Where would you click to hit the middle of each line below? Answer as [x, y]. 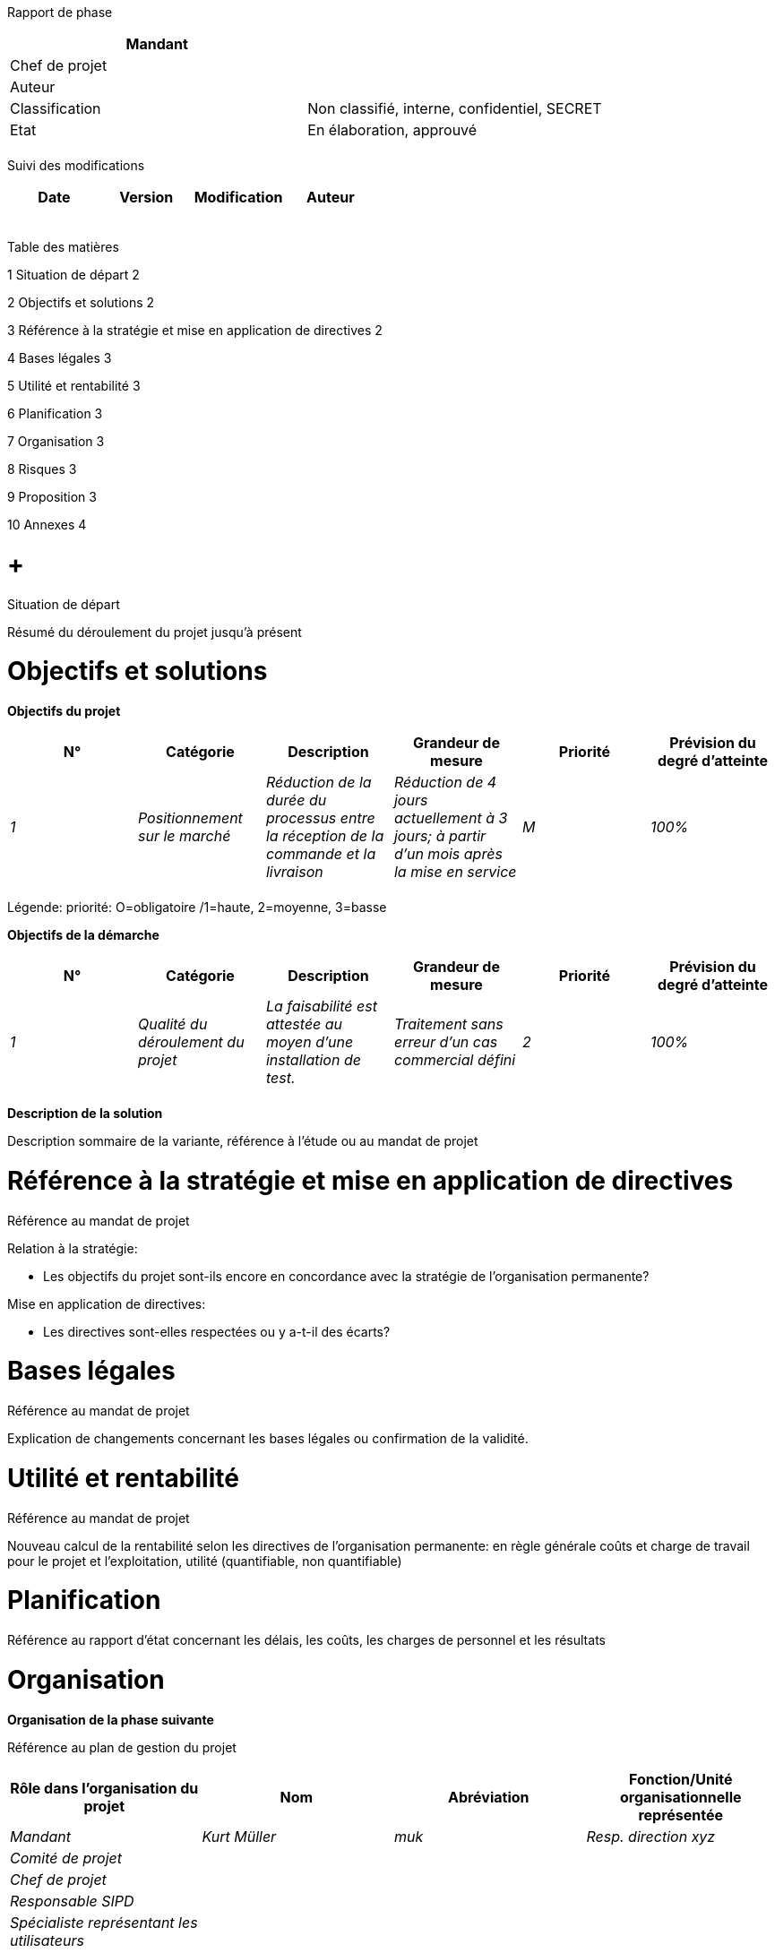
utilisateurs [47, 1940]
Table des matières [63, 247]
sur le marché [184, 836]
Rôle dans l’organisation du [104, 1788]
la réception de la [325, 836]
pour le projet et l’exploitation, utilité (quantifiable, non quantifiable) [205, 1561]
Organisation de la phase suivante [111, 1719]
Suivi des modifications [76, 165]
